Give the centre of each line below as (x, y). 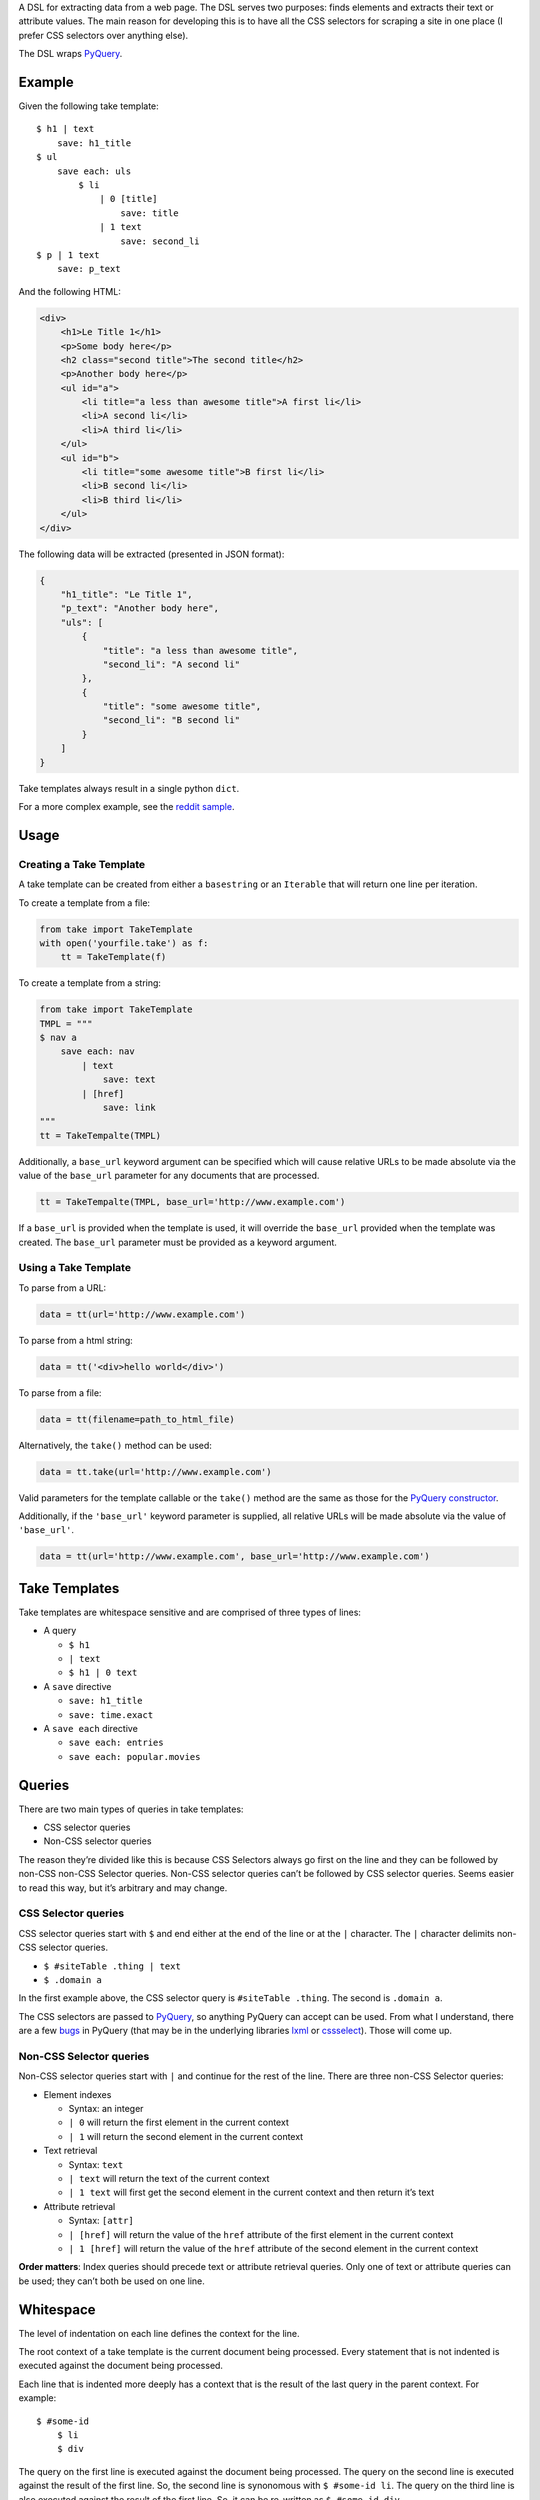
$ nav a (58, 1038)
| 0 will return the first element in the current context (178, 2122)
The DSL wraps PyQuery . (70, 54)
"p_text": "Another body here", (140, 608)
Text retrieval (70, 2151)
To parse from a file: (60, 1392)
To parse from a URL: (62, 1287)
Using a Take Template (75, 1268)
